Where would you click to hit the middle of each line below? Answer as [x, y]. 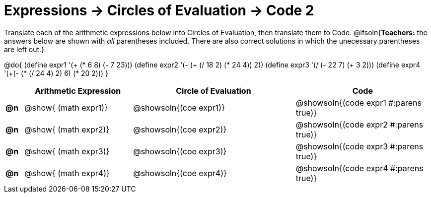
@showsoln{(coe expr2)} [180, 129]
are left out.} [24, 49]
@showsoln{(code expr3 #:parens [359, 146]
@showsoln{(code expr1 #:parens [359, 102]
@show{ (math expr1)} [66, 107]
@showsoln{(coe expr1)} [179, 107]
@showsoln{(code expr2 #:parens [359, 124]
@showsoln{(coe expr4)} [180, 173]
